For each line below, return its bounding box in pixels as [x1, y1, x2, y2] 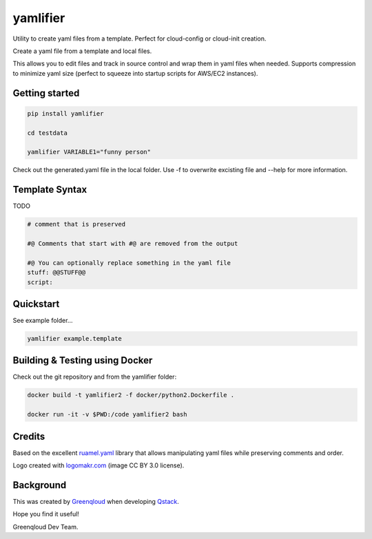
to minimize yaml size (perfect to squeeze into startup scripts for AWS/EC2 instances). [12, 69, 258, 77]
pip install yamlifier [27, 109, 104, 117]
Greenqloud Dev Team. [12, 522, 79, 531]
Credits [12, 430, 45, 442]
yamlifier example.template [27, 335, 122, 342]
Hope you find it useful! [12, 510, 79, 518]
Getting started [12, 87, 80, 99]
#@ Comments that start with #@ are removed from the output [27, 240, 238, 247]
